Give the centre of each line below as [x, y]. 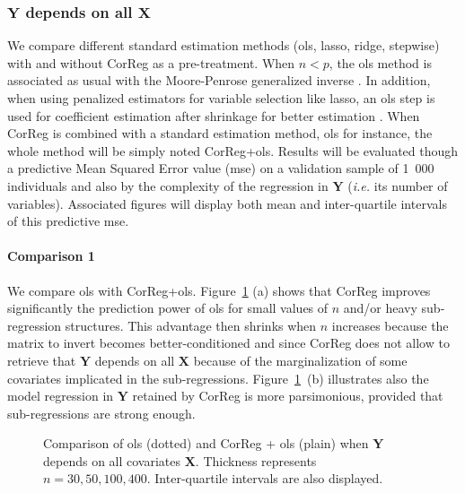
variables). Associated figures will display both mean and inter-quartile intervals [227, 203]
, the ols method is [380, 62]
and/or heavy [380, 308]
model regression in [61, 396]
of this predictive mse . [68, 221]
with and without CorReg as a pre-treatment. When [151, 62]
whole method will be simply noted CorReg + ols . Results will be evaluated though [233, 150]
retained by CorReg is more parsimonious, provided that [288, 396]
